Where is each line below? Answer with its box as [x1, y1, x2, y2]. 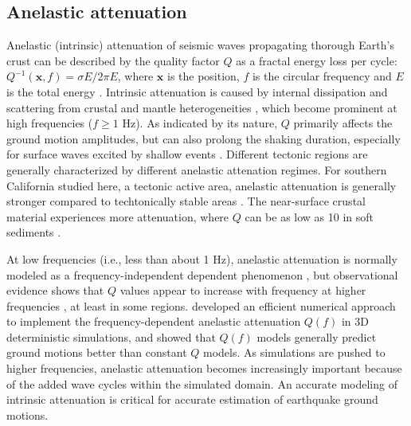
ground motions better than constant [6, 344, 187, 361]
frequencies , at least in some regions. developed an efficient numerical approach [6, 297, 396, 314]
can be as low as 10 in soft [245, 208, 374, 225]
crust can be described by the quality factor [6, 52, 220, 68]
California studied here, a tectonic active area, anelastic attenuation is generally [6, 177, 397, 193]
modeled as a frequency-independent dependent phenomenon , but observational [6, 266, 398, 283]
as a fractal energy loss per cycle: [236, 52, 397, 68]
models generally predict [256, 328, 377, 345]
